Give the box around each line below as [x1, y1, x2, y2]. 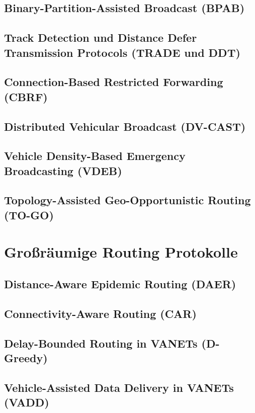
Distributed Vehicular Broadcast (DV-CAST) [4, 118, 246, 134]
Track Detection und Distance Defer [4, 30, 197, 45]
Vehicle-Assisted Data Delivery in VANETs [4, 379, 234, 395]
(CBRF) [4, 89, 48, 104]
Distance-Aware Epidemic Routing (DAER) [4, 276, 236, 292]
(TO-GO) [4, 207, 54, 222]
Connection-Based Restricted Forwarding [4, 74, 223, 90]
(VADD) [4, 394, 49, 410]
